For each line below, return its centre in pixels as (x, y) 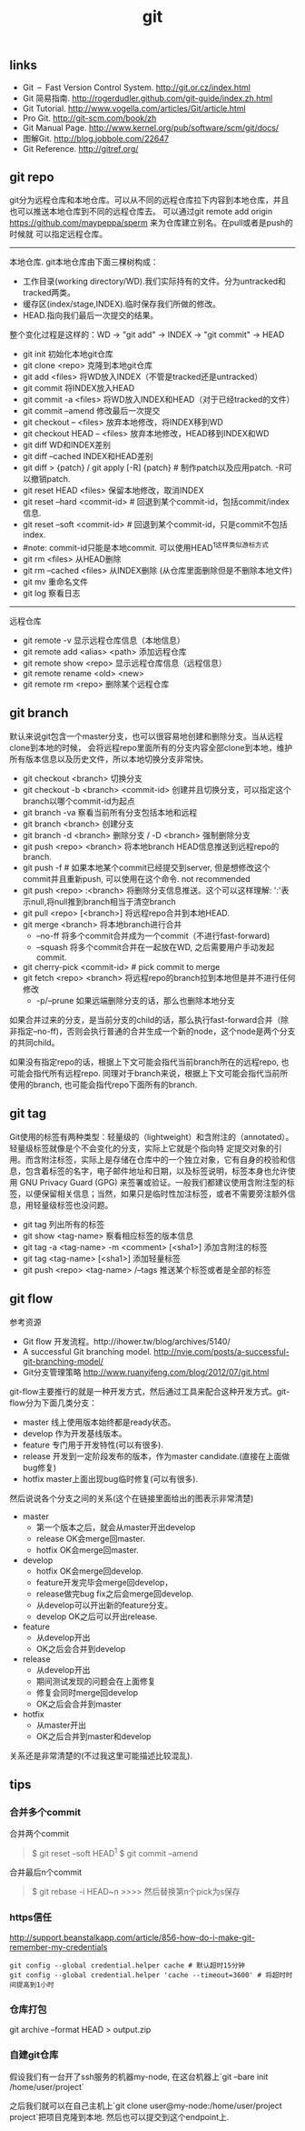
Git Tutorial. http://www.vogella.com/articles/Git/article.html (134, 108)
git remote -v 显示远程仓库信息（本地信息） (103, 640)
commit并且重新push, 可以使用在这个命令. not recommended (137, 878)
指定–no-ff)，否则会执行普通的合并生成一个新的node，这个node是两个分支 (156, 1031)
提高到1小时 (35, 1985)
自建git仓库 (34, 2055)
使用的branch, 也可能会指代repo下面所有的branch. (103, 1085)
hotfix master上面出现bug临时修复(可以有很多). (110, 1478)
